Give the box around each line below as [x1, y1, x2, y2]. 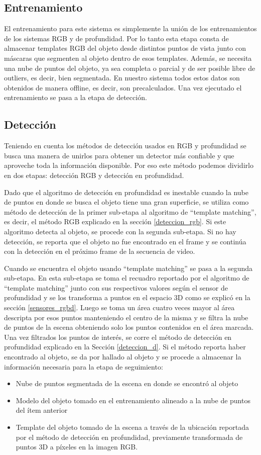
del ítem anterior [16, 405, 68, 415]
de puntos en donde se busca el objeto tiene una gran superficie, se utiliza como [4, 197, 249, 207]
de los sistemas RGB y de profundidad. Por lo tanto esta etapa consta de [4, 33, 229, 43]
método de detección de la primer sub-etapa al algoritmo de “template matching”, [4, 206, 256, 217]
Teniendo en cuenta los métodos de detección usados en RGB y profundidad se [4, 140, 246, 151]
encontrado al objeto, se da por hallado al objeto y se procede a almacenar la [4, 351, 241, 362]
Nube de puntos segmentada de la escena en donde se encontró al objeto [16, 378, 238, 389]
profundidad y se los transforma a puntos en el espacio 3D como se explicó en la [4, 292, 250, 303]
